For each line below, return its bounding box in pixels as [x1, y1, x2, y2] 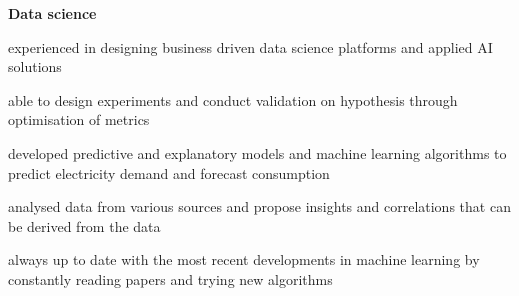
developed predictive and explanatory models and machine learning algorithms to [8, 142, 507, 163]
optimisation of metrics [8, 109, 150, 130]
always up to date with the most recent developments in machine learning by [8, 249, 480, 270]
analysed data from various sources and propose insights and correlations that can [8, 196, 511, 217]
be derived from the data [8, 215, 161, 236]
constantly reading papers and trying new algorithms [8, 268, 333, 289]
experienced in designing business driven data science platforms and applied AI [8, 36, 493, 57]
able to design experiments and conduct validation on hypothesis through [8, 89, 458, 110]
